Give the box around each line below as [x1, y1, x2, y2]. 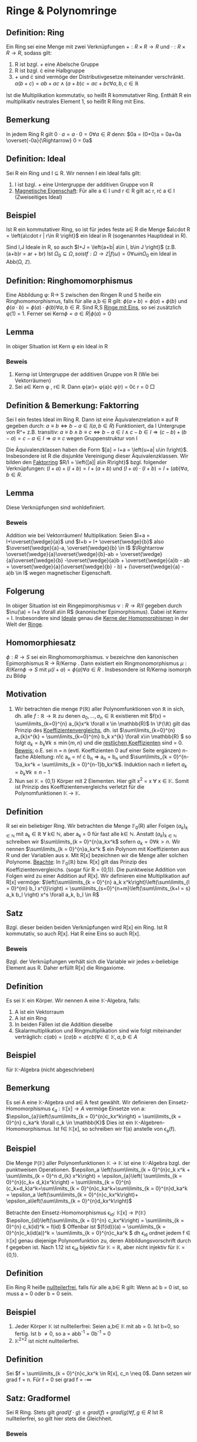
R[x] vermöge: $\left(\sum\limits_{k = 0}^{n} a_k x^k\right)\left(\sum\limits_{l [6, 878, 190, 886]
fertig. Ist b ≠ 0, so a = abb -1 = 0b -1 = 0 [14, 1329, 111, 1337]
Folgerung [6, 587, 45, 597]
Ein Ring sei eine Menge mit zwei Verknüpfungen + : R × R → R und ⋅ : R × [6, 43, 186, 50]
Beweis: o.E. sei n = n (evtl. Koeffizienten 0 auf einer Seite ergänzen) [14, 747, 181, 754]
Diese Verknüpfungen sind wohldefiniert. [6, 504, 106, 511]
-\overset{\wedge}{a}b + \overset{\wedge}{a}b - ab [64, 557, 190, 564]
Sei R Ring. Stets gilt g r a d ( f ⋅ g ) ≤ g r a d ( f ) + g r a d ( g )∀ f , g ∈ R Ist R [6, 1409, 163, 1416]
